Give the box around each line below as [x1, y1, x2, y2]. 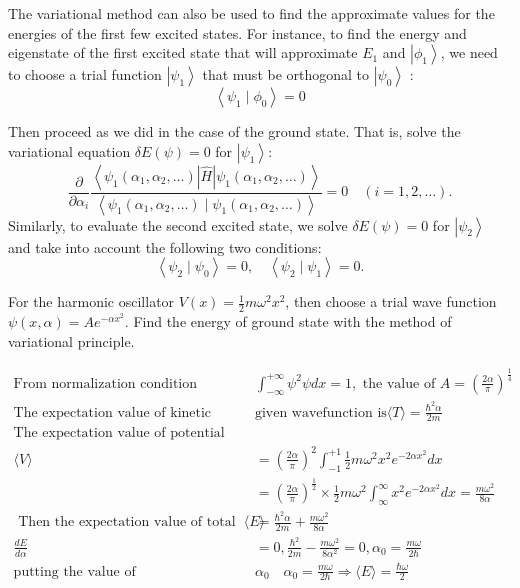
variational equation [8, 140, 131, 161]
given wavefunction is [254, 405, 387, 420]
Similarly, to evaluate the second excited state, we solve [8, 214, 348, 235]
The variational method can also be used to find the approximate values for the [8, 3, 495, 23]
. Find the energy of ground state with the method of [124, 311, 452, 332]
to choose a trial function [8, 64, 162, 85]
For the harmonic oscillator [8, 291, 175, 312]
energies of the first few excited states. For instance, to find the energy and [8, 22, 467, 43]
